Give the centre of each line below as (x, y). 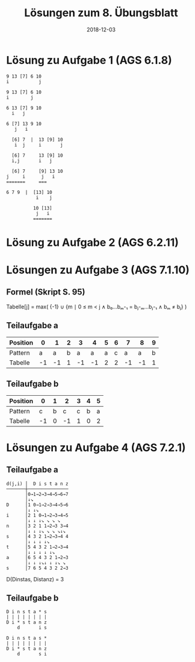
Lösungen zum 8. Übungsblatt (101, 13)
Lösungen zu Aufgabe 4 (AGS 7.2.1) (96, 447)
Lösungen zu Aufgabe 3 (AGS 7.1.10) (98, 270)
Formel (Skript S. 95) (46, 292)
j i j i (31, 176)
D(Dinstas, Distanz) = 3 (35, 579)
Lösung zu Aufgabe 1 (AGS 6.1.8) (89, 60)
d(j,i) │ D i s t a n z (37, 484)
